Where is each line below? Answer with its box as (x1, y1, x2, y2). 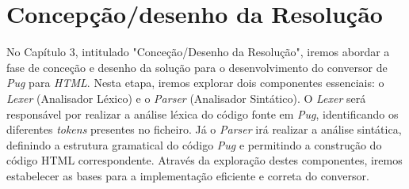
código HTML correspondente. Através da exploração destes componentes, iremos (6, 152, 403, 168)
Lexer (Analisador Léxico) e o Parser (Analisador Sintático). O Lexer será (6, 89, 366, 106)
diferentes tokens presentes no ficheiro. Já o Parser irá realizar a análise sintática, (6, 121, 402, 138)
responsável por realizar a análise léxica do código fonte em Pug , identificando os (6, 105, 399, 122)
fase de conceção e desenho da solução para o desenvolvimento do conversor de (6, 59, 388, 75)
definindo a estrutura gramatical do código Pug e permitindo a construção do (6, 136, 382, 153)
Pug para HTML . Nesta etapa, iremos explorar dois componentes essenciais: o (6, 74, 384, 91)
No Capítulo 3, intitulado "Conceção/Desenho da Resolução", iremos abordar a (6, 43, 390, 60)
